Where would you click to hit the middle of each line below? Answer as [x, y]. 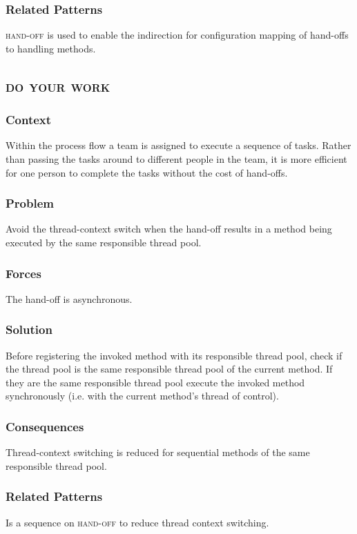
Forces [23, 273]
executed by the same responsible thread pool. [104, 242]
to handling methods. [51, 48]
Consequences [45, 426]
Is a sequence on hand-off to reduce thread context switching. [137, 522]
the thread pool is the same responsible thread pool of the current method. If [169, 369]
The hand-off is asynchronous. [69, 298]
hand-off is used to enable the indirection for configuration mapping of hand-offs [177, 35]
